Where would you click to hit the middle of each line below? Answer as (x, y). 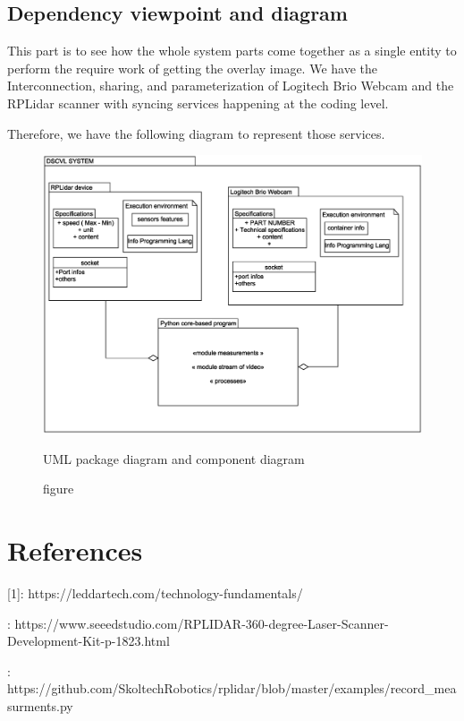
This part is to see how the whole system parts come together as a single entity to (232, 51)
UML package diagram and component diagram (174, 458)
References (75, 550)
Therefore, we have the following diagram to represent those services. (196, 133)
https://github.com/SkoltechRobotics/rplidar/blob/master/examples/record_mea (232, 688)
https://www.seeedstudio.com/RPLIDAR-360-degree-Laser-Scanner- (202, 623)
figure (59, 489)
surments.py (40, 706)
